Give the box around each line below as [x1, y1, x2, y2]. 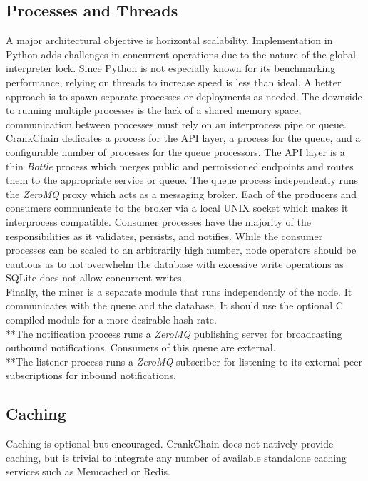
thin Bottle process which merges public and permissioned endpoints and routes [6, 158, 354, 173]
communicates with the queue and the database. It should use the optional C [6, 298, 343, 313]
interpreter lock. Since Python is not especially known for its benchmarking [6, 61, 336, 76]
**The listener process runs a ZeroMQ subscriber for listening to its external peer [6, 353, 362, 368]
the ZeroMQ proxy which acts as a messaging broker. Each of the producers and [6, 186, 357, 201]
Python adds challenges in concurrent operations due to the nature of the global [6, 46, 357, 61]
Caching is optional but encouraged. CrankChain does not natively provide [6, 436, 334, 451]
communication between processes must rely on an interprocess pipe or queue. [6, 116, 347, 131]
